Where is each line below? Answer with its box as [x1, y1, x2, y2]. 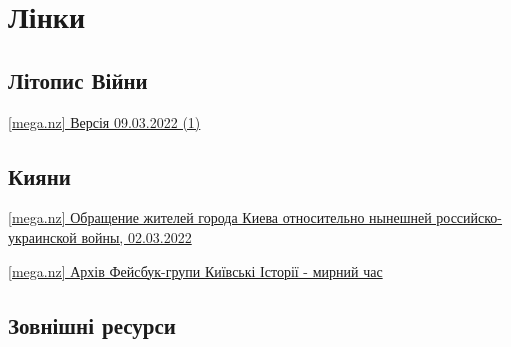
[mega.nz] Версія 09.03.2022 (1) [8, 111, 201, 132]
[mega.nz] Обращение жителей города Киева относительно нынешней [8, 207, 432, 228]
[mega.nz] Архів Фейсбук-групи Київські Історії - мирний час [8, 260, 383, 281]
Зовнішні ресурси [8, 309, 176, 340]
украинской [8, 226, 77, 247]
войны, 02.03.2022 [81, 226, 192, 247]
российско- [436, 207, 503, 228]
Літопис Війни [8, 64, 148, 95]
